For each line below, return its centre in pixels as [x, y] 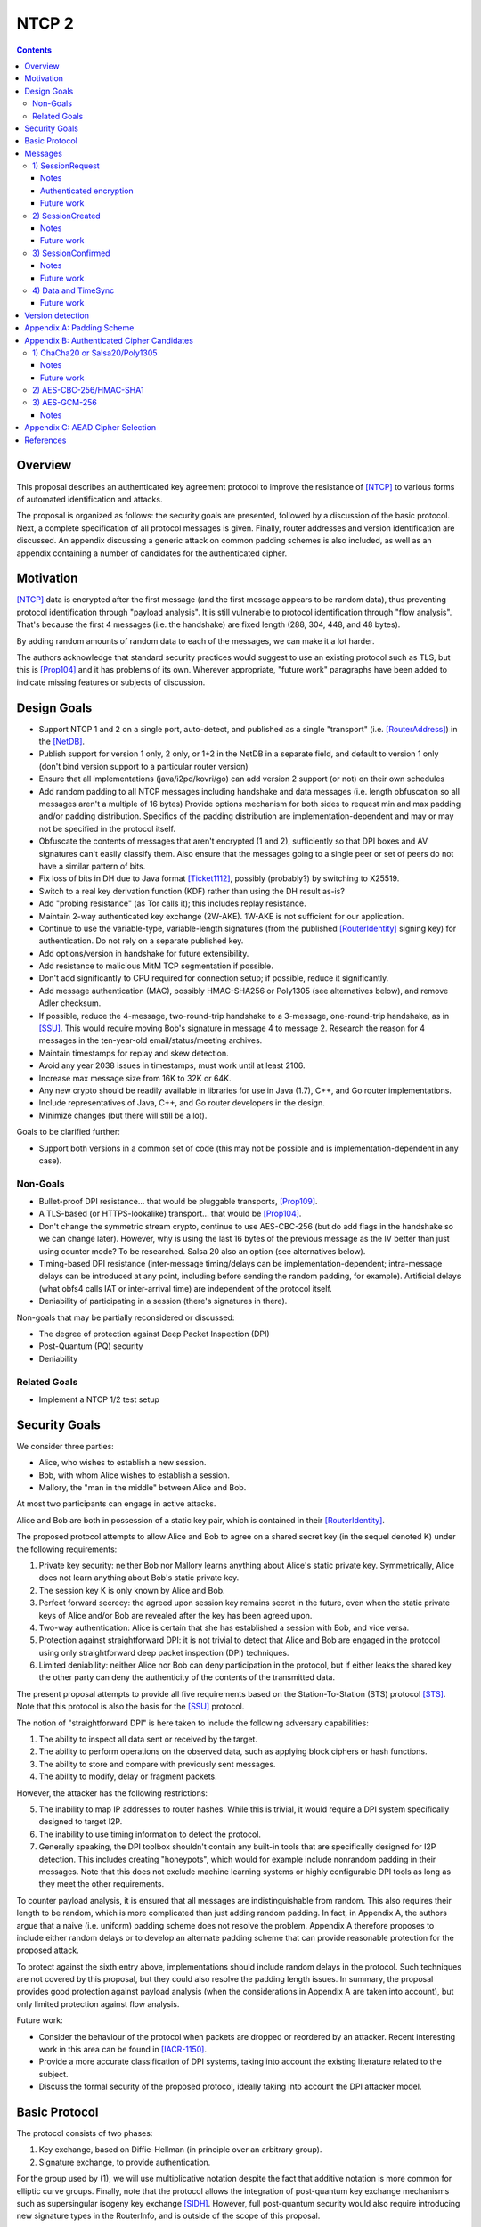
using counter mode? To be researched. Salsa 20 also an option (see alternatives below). [202, 1251]
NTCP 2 [45, 23]
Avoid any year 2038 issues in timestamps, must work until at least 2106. [172, 1065]
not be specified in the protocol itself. [107, 828]
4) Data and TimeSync [73, 290]
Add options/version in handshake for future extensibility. [144, 953]
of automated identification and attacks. [90, 499]
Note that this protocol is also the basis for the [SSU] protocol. [130, 1707]
